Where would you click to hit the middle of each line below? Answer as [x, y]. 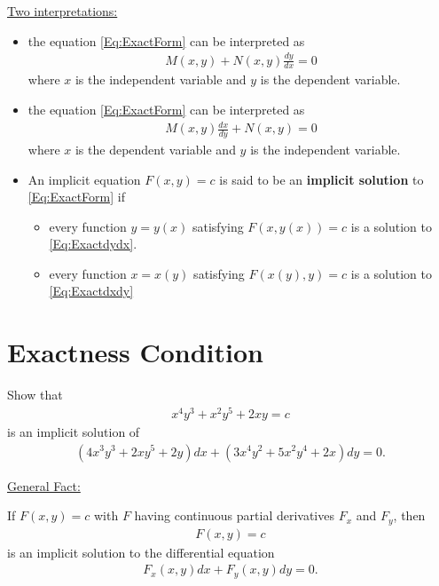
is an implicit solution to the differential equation [141, 552]
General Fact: [44, 485]
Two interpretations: [63, 11]
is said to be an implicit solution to [321, 179]
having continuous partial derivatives [234, 515]
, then [409, 515]
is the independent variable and [161, 79]
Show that [35, 395]
